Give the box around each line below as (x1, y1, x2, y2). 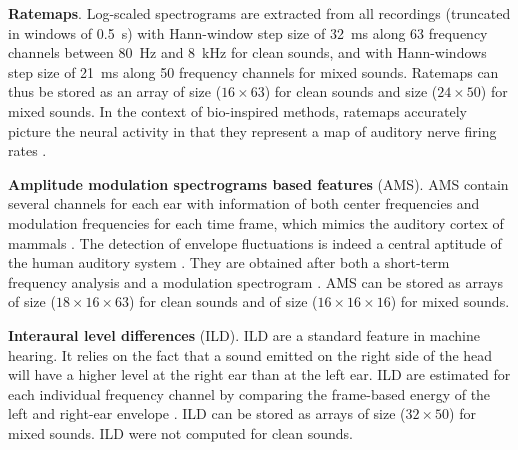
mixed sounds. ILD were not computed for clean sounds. (8, 422, 353, 443)
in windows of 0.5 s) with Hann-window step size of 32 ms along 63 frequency (8, 22, 488, 43)
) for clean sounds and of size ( (129, 291, 318, 312)
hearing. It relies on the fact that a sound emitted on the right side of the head (8, 344, 493, 365)
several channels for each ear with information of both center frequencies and (8, 193, 480, 214)
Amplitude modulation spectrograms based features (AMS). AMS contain (8, 173, 509, 194)
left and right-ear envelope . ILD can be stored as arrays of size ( (8, 403, 406, 424)
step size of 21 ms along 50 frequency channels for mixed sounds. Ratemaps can (8, 61, 499, 82)
